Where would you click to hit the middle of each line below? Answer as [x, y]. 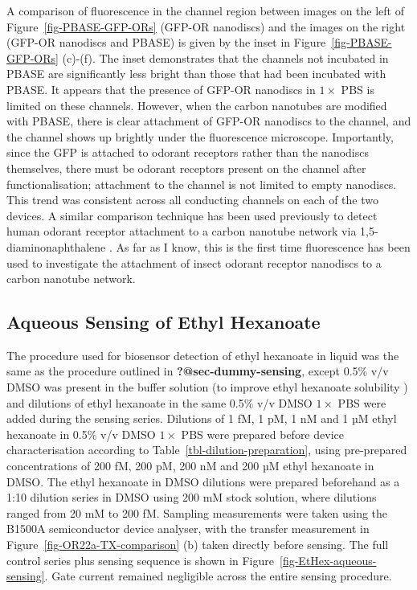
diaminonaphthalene [56, 246]
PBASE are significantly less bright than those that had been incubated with [196, 74]
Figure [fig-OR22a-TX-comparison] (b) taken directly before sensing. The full [198, 545]
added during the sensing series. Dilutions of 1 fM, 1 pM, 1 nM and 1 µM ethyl [202, 418]
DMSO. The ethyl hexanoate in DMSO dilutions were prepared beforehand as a [203, 481]
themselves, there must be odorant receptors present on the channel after [186, 168]
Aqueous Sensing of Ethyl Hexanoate [164, 322]
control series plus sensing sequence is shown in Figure [141, 560]
